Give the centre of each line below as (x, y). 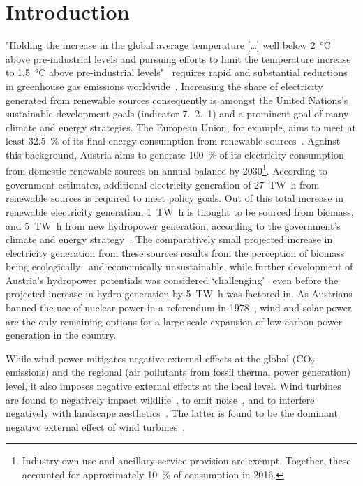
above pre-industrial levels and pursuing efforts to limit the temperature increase (178, 58)
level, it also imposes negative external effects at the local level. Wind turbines (173, 386)
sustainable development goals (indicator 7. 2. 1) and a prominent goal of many (177, 113)
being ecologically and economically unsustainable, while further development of (179, 266)
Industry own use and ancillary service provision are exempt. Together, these (186, 461)
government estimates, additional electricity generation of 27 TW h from (163, 184)
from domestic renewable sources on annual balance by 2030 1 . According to (166, 170)
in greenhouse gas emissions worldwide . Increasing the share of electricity (164, 86)
